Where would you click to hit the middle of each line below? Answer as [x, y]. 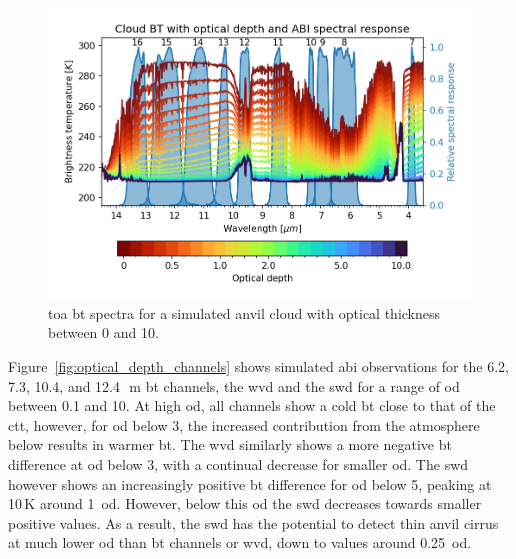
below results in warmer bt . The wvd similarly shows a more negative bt [230, 444]
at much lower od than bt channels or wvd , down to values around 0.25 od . [240, 542]
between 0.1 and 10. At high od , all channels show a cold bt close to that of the [252, 405]
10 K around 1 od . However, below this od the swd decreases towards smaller [245, 503]
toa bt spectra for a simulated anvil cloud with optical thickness [244, 312]
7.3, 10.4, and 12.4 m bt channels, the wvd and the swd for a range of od [234, 385]
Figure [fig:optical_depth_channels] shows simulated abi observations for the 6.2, [258, 366]
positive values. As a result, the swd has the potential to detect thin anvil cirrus [253, 522]
